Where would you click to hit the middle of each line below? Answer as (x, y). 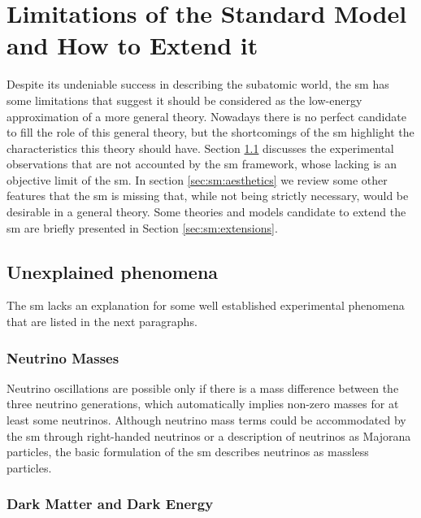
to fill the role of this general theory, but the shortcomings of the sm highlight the (210, 132)
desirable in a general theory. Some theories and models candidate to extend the (206, 212)
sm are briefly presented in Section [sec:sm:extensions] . (142, 227)
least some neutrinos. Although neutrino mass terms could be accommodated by (206, 420)
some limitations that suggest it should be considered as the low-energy (184, 100)
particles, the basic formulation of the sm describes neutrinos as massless (188, 452)
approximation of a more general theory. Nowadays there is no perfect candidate (206, 116)
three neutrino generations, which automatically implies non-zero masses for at (203, 404)
